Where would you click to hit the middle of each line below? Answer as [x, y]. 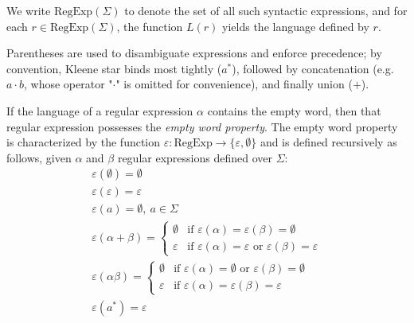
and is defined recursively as [328, 142]
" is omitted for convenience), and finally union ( [234, 84]
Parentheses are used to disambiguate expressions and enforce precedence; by [194, 53]
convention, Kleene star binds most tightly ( [114, 68]
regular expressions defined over [195, 157]
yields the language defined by [296, 26]
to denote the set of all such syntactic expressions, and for [266, 10]
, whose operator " [68, 84]
